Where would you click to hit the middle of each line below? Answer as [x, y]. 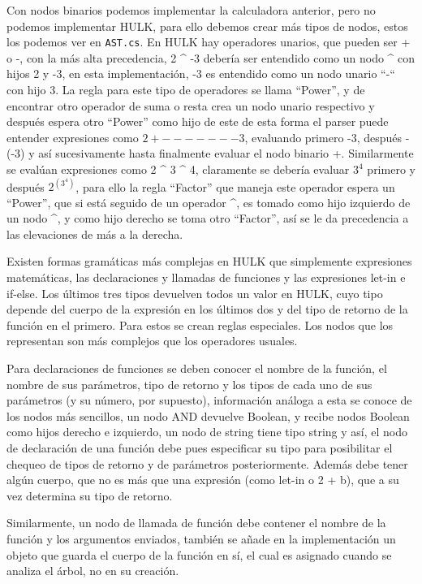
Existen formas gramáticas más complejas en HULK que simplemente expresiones [209, 261]
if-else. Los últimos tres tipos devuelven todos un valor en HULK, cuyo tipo [195, 293]
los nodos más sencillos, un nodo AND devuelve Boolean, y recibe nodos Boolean [208, 415]
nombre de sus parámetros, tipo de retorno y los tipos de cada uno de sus [189, 384]
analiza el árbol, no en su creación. [93, 571]
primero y [391, 169]
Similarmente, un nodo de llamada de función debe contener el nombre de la [196, 523]
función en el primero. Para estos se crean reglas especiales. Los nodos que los [200, 324]
